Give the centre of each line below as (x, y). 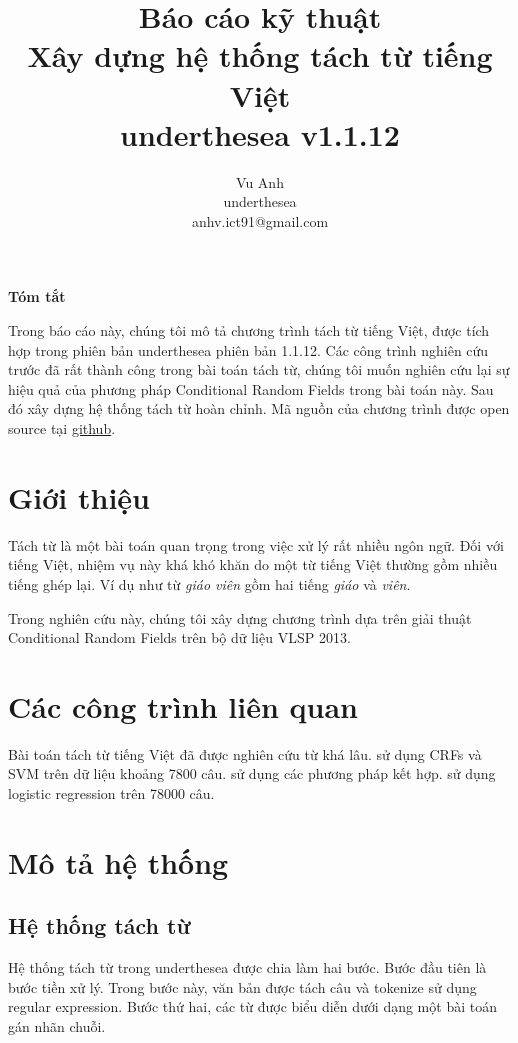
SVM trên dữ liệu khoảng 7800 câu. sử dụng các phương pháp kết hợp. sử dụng (252, 773)
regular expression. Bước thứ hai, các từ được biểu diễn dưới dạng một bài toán (252, 1006)
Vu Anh (260, 181)
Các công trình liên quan (183, 705)
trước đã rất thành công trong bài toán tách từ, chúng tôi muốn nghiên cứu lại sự (259, 369)
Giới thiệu (79, 496)
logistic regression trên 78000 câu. (111, 793)
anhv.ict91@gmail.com (260, 220)
